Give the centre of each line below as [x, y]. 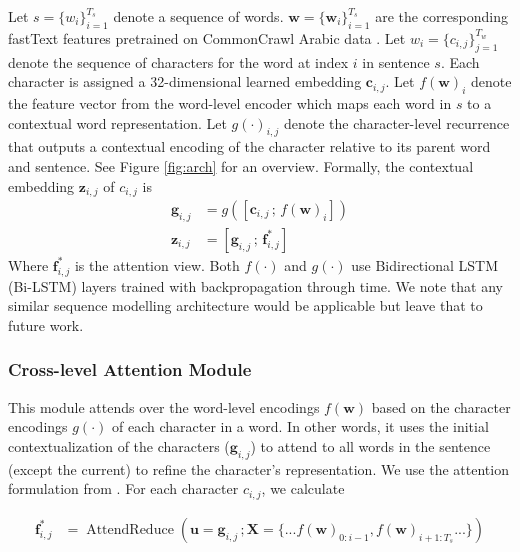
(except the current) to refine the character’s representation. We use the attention [258, 468]
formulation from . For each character [123, 488]
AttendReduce [130, 529]
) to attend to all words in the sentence [370, 445]
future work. [46, 324]
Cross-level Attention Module [130, 369]
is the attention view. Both [157, 264]
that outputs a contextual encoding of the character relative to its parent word [249, 146]
